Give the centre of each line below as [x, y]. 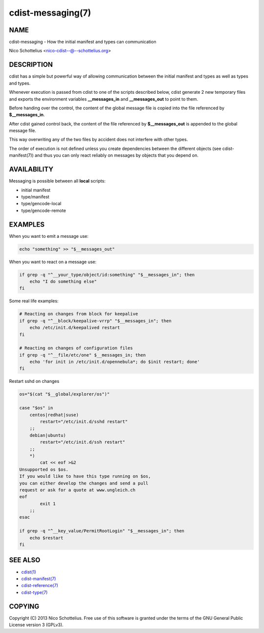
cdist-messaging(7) [50, 13]
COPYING [24, 606]
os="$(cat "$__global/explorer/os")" [65, 394]
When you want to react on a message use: [53, 262]
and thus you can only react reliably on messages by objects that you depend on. [117, 155]
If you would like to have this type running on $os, [85, 476]
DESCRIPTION [31, 65]
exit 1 [48, 504]
